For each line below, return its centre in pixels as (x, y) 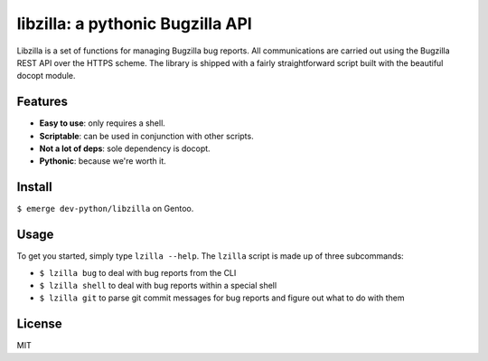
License (39, 324)
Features (42, 102)
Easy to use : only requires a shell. (103, 123)
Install (35, 187)
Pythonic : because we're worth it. (103, 161)
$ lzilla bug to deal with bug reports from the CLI (138, 272)
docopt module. (46, 76)
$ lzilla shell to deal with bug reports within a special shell (158, 285)
